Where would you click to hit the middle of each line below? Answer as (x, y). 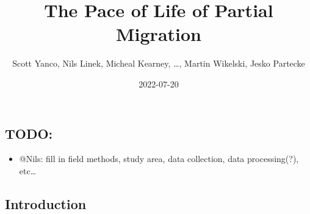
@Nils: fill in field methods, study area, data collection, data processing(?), (159, 159)
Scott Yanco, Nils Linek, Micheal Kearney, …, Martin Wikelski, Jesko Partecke (159, 63)
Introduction (46, 203)
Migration (159, 34)
